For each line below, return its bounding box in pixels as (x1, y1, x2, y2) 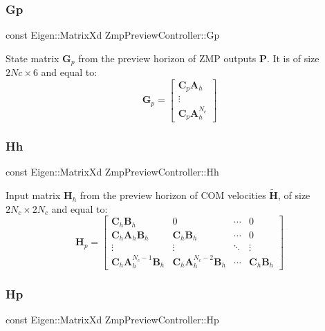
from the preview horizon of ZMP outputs (78, 50, 257, 65)
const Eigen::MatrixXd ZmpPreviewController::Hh (6, 164, 219, 179)
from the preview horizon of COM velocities (80, 188, 266, 202)
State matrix (6, 50, 59, 65)
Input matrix (6, 188, 61, 202)
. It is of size (266, 50, 319, 65)
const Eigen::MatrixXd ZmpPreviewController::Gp (6, 28, 220, 42)
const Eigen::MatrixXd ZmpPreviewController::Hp (6, 312, 219, 327)
